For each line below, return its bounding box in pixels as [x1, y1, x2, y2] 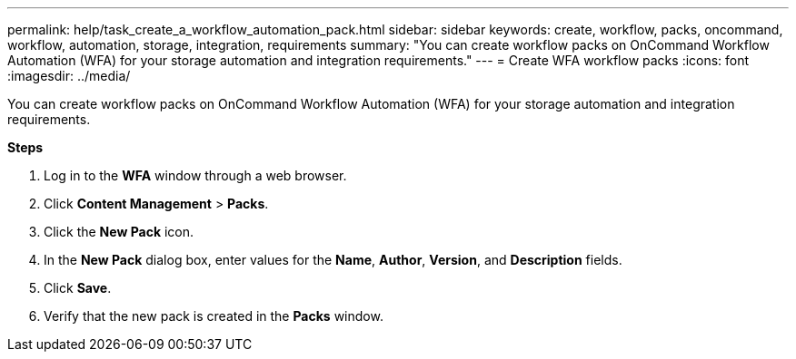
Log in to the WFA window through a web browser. [44, 168, 347, 183]
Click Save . [44, 280, 112, 296]
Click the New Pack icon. [44, 224, 194, 239]
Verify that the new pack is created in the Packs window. [44, 308, 383, 324]
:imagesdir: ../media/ [7, 68, 131, 83]
